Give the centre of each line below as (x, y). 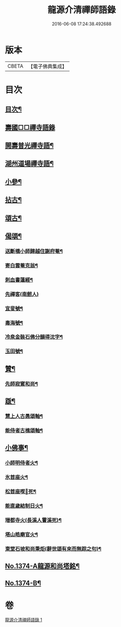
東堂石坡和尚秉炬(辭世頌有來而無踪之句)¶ (53, 548)
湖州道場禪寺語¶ (29, 164)
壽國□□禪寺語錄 (30, 127)
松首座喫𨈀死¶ (21, 492)
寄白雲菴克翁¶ (21, 265)
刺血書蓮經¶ (19, 280)
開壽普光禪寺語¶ (29, 146)
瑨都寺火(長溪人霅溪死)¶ (33, 520)
